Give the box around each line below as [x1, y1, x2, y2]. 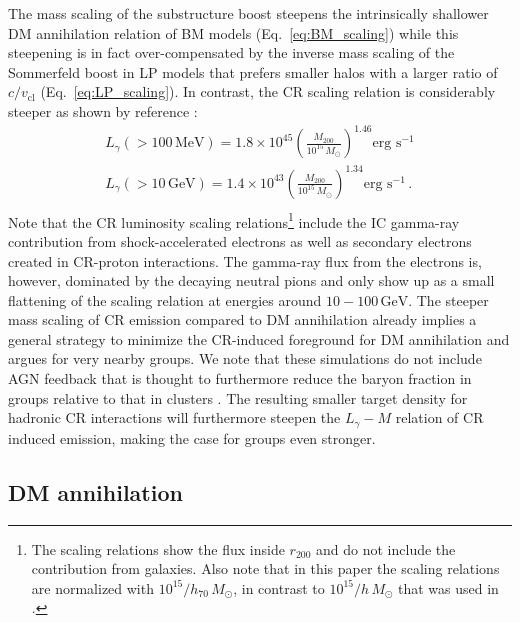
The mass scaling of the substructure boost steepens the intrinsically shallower [8, 3, 489, 23]
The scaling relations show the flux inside [31, 538, 285, 559]
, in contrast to [233, 577, 325, 598]
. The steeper [408, 289, 489, 310]
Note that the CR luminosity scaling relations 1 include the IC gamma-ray [8, 208, 460, 232]
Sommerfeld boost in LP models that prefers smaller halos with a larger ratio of [8, 61, 498, 82]
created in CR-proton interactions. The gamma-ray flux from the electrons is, [8, 250, 482, 271]
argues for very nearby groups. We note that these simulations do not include [8, 348, 482, 369]
